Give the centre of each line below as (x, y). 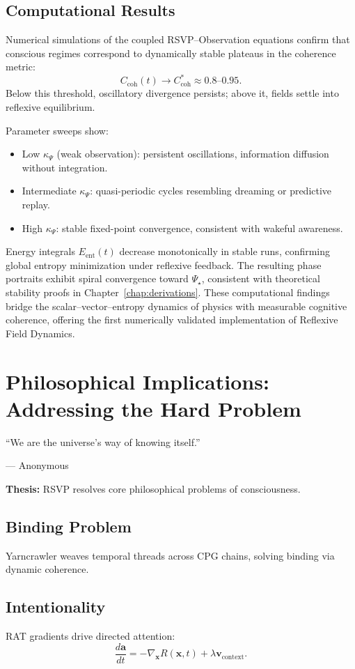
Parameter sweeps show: (57, 130)
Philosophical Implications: (137, 381)
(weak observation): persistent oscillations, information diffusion (193, 154)
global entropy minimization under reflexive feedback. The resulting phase (164, 264)
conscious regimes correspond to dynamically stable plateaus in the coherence (171, 53)
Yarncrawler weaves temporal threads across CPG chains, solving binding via (170, 555)
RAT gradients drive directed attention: (90, 636)
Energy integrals (40, 251)
